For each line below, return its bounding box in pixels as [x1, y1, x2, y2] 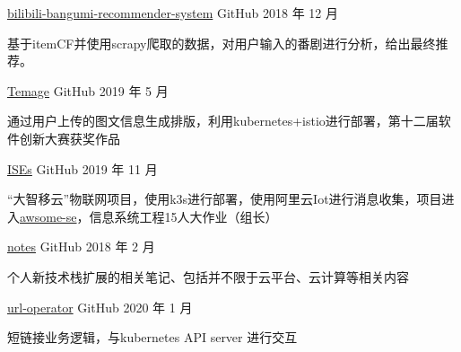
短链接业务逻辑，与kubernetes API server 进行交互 [7, 328, 298, 347]
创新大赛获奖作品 [19, 128, 120, 147]
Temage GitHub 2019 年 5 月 [7, 81, 169, 100]
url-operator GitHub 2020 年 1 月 [7, 297, 193, 316]
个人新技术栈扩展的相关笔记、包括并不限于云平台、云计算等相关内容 [7, 267, 409, 286]
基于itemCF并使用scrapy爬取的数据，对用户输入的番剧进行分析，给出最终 [7, 33, 436, 52]
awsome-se [20, 207, 77, 225]
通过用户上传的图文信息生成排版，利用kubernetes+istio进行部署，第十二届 [7, 111, 439, 130]
